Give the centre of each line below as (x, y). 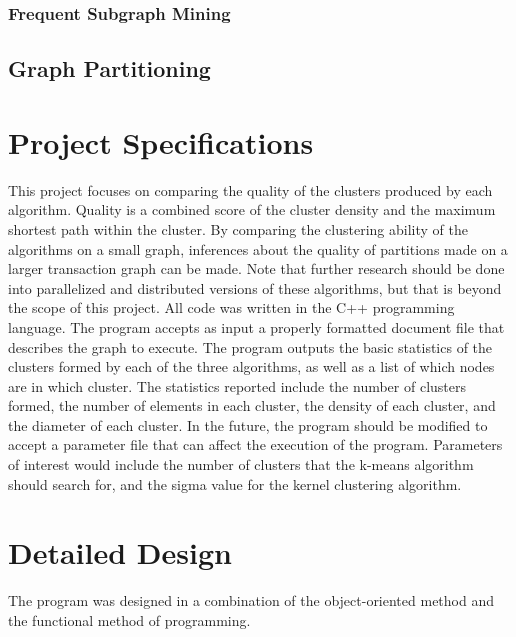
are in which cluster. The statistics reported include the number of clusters (237, 385)
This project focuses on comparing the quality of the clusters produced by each (250, 189)
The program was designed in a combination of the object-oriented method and (251, 600)
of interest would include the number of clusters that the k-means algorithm (241, 464)
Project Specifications (161, 141)
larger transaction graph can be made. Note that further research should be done (256, 268)
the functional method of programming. (129, 619)
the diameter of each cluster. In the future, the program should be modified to (248, 424)
